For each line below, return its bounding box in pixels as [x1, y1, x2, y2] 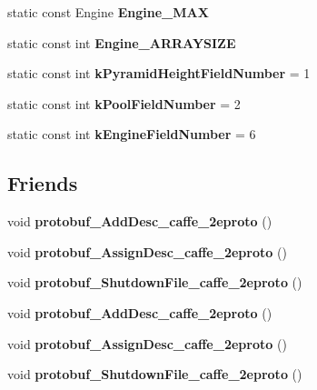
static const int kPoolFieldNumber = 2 [7, 94, 241, 113]
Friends [7, 169, 78, 197]
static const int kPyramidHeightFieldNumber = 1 [7, 64, 311, 83]
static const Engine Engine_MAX [7, 3, 209, 21]
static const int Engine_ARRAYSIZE [7, 33, 236, 52]
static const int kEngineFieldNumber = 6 [7, 125, 256, 144]
